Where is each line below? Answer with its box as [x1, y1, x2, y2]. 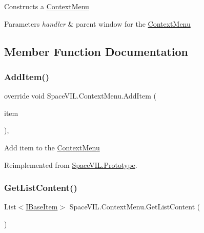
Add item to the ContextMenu [4, 142, 100, 152]
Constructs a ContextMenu [4, 1, 89, 11]
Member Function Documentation [4, 43, 189, 59]
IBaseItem [26, 201, 58, 212]
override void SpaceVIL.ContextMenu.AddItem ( [4, 90, 157, 101]
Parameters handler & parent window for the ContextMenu [4, 18, 191, 29]
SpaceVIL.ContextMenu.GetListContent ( [69, 201, 200, 212]
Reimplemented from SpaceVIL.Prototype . [4, 159, 137, 170]
